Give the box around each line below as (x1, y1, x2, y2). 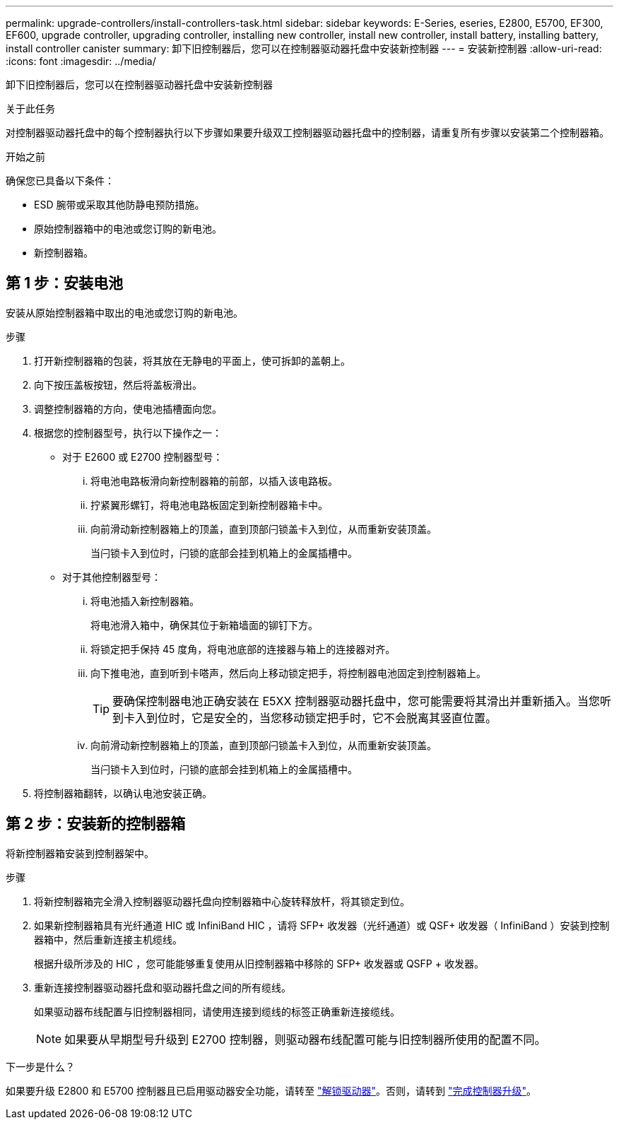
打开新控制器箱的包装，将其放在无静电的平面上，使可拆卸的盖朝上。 (34, 354, 350, 367)
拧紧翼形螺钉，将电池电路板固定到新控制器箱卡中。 (90, 498, 328, 511)
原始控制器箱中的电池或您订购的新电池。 (34, 223, 222, 235)
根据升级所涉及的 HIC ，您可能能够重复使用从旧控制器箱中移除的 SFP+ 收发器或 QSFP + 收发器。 (34, 957, 484, 970)
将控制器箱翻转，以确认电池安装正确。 (34, 787, 212, 799)
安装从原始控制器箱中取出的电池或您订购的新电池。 (6, 306, 243, 319)
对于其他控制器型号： (62, 570, 161, 583)
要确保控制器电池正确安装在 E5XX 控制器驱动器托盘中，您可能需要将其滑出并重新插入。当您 (112, 693, 600, 708)
